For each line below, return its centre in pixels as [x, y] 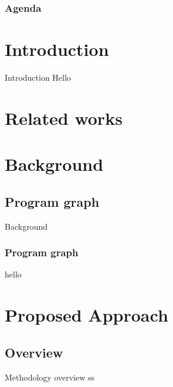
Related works [64, 118]
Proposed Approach [86, 315]
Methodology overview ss [50, 377]
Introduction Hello [38, 77]
